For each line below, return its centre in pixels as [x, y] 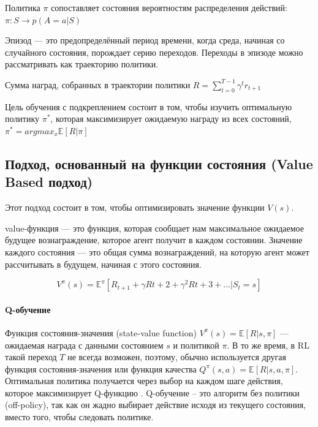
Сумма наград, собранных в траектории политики [98, 84]
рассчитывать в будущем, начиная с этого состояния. [103, 264]
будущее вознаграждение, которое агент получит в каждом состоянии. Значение [154, 240]
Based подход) [49, 182]
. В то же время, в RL [268, 345]
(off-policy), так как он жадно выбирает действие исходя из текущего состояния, [156, 405]
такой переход [31, 357]
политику [22, 119]
